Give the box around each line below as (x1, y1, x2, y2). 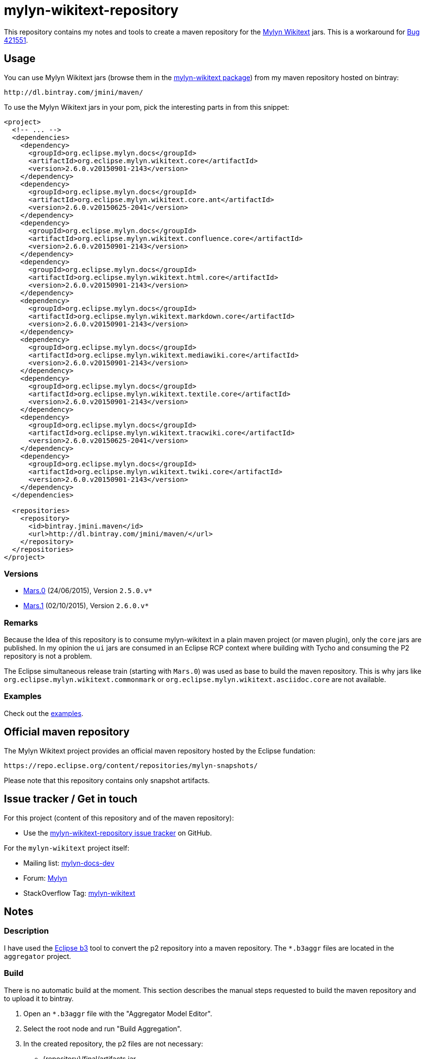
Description (4, 926, 49, 936)
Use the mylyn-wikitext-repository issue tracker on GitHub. (23, 828, 212, 837)
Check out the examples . (4, 709, 84, 717)
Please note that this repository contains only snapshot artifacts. (4, 776, 210, 785)
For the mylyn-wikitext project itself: (4, 843, 130, 852)
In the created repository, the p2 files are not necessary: (23, 1039, 204, 1048)
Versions (4, 568, 38, 579)
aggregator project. (4, 952, 71, 960)
